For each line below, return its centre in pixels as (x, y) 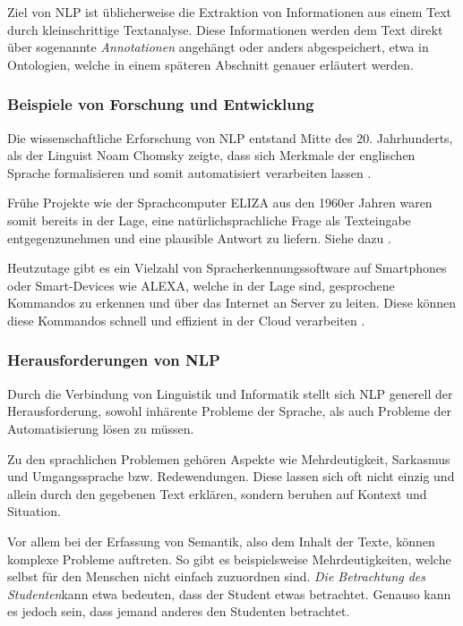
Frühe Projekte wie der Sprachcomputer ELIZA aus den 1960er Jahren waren (220, 203)
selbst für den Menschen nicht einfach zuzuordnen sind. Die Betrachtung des (217, 576)
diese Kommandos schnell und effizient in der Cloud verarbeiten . (186, 320)
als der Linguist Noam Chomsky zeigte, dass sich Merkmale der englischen (211, 155)
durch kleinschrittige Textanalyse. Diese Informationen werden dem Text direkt (225, 29)
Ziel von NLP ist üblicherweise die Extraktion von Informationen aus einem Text (229, 12)
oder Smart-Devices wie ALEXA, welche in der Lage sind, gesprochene (201, 285)
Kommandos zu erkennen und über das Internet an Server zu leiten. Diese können (232, 303)
